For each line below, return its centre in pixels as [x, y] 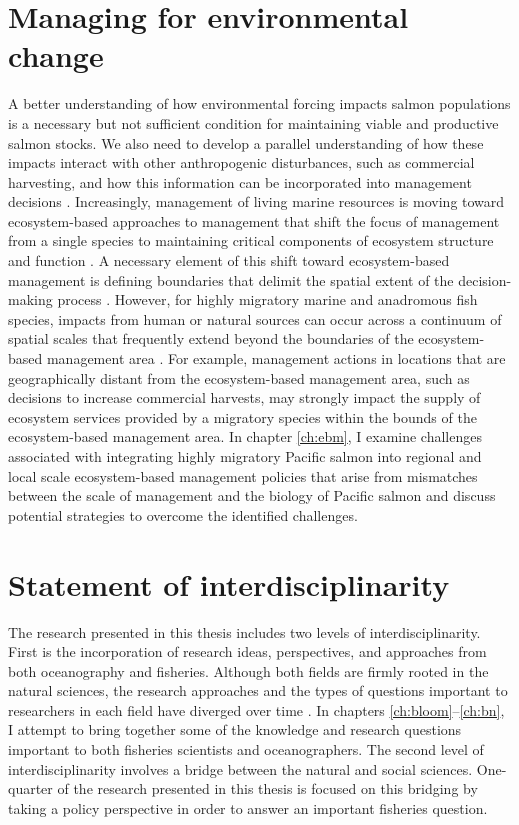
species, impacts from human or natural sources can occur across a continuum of [255, 318]
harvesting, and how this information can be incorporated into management [240, 181]
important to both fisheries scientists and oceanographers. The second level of [246, 749]
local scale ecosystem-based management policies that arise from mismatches [243, 475]
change [56, 55]
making [30, 299]
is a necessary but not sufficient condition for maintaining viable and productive [253, 122]
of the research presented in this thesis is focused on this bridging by [267, 788]
